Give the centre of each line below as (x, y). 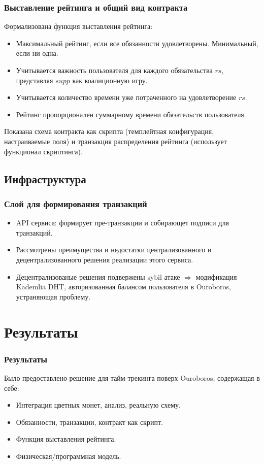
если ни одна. (37, 53)
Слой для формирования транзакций (76, 203)
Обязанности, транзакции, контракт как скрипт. (89, 422)
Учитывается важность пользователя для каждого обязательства (114, 70)
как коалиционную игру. (110, 80)
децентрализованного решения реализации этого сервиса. (105, 259)
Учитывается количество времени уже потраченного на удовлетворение (126, 97)
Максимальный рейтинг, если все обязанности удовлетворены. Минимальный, (137, 43)
